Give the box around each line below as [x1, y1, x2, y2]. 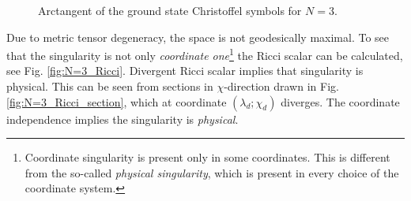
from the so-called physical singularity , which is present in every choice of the [25, 164, 399, 181]
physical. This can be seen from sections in [6, 78, 213, 95]
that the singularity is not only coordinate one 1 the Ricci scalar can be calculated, [6, 45, 403, 63]
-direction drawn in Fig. [224, 78, 339, 95]
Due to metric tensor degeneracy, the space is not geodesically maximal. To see [6, 28, 390, 45]
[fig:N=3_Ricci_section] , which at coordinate [6, 93, 227, 110]
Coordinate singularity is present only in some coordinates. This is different [25, 149, 390, 166]
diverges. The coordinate [281, 93, 400, 110]
